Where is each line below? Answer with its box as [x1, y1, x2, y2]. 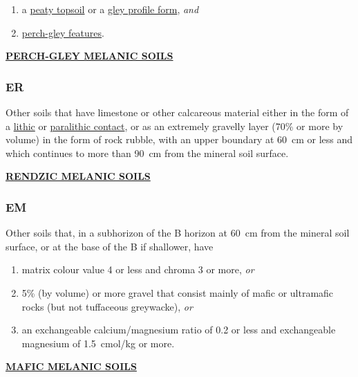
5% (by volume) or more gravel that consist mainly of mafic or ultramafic [21, 285, 334, 300]
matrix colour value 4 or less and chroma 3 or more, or [21, 262, 254, 277]
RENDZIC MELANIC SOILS [6, 169, 151, 183]
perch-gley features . [21, 25, 104, 39]
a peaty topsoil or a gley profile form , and [21, 2, 199, 16]
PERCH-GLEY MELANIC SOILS [6, 48, 173, 63]
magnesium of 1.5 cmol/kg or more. [21, 335, 175, 350]
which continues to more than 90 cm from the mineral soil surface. [6, 145, 289, 160]
